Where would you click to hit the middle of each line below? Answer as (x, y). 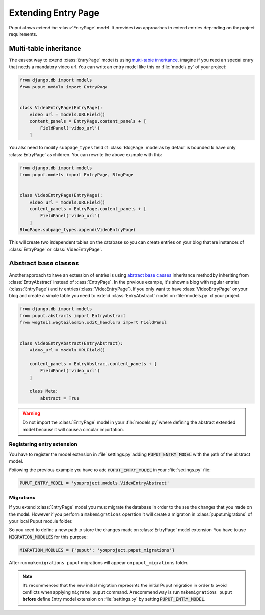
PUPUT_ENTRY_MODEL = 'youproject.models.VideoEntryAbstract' (94, 483)
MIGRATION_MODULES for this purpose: (49, 537)
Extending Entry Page (54, 13)
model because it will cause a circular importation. (73, 429)
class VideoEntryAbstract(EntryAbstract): (71, 343)
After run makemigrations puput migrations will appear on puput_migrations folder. (99, 562)
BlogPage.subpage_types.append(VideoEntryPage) (78, 230)
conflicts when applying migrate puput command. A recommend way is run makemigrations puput (127, 592)
